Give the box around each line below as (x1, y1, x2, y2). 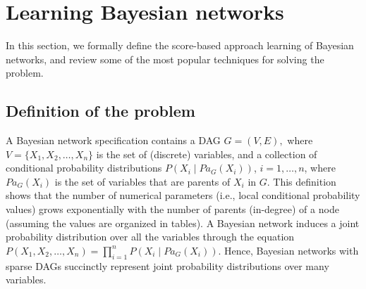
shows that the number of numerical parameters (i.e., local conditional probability (6, 188, 360, 203)
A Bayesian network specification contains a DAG (6, 133, 221, 148)
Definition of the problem (6, 100, 195, 122)
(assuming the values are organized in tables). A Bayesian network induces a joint (6, 215, 360, 230)
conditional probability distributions (6, 160, 162, 175)
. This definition (267, 174, 336, 188)
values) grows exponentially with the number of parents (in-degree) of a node (6, 202, 339, 217)
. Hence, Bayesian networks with (218, 243, 359, 257)
